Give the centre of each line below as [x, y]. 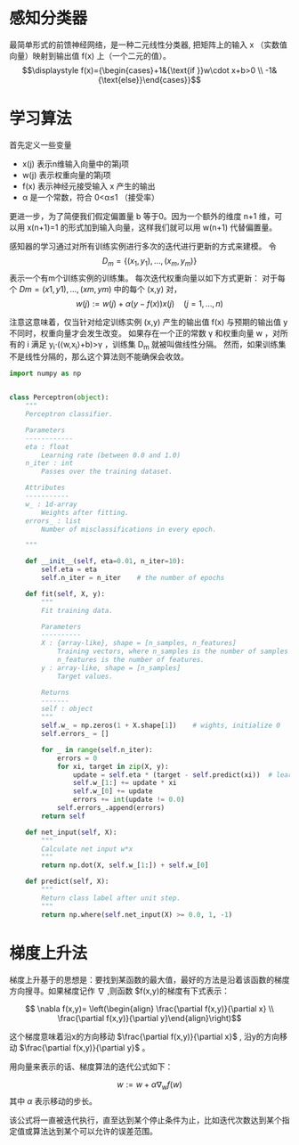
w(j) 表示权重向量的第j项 [66, 175]
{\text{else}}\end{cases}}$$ [149, 79]
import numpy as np [45, 374]
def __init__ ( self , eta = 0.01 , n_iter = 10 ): [105, 561]
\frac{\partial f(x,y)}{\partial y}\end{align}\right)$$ [149, 1018]
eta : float [47, 446]
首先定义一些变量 [40, 144]
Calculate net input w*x [87, 849]
